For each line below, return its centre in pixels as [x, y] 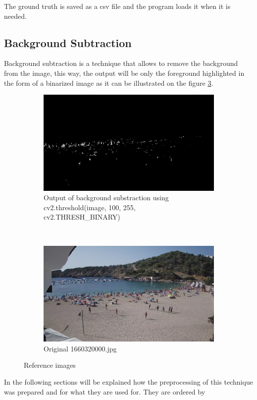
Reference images [50, 365]
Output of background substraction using [106, 198]
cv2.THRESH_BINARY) [82, 217]
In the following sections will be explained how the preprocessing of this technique [128, 381]
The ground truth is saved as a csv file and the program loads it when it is [117, 6]
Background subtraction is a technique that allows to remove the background [121, 63]
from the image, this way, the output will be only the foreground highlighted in [124, 73]
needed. [15, 16]
